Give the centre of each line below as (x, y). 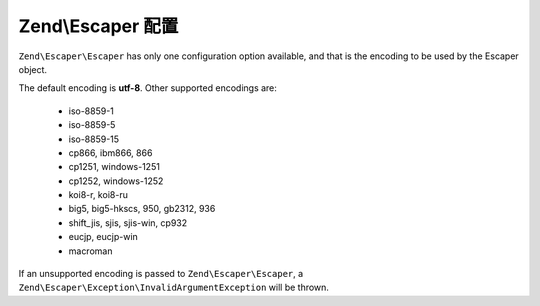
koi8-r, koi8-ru (98, 195)
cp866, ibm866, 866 (110, 152)
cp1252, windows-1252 (116, 181)
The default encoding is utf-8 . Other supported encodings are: (147, 88)
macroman (90, 251)
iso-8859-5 (92, 125)
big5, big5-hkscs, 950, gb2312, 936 (142, 209)
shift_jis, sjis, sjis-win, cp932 (128, 222)
